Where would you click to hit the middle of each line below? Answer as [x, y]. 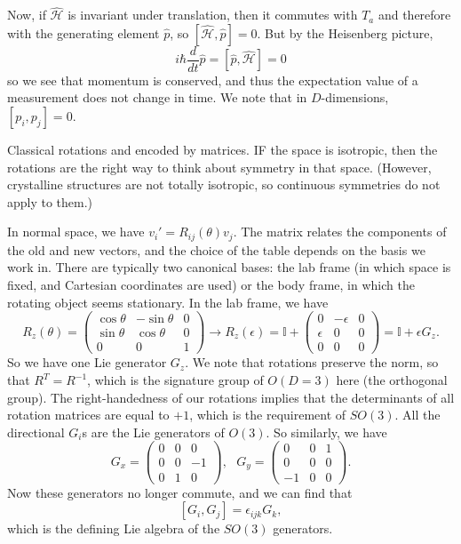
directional [36, 432]
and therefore [414, 15]
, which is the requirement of [268, 415]
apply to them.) [50, 201]
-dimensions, [355, 97]
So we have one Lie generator [87, 362]
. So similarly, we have [326, 432]
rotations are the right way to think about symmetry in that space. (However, [219, 167]
